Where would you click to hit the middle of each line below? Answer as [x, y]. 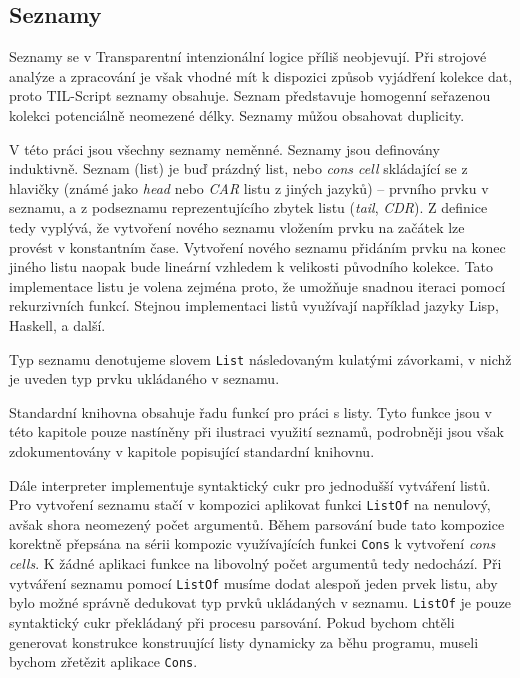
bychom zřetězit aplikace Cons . [103, 661]
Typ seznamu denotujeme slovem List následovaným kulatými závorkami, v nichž [260, 358]
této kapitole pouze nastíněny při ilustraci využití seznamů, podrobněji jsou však [256, 431]
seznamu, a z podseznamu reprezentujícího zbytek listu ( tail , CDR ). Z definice [248, 207]
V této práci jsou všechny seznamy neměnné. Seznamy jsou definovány [224, 148]
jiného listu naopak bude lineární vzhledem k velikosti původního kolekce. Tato [251, 266]
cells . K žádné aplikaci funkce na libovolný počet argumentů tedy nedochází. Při [255, 563]
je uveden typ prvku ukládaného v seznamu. [144, 378]
